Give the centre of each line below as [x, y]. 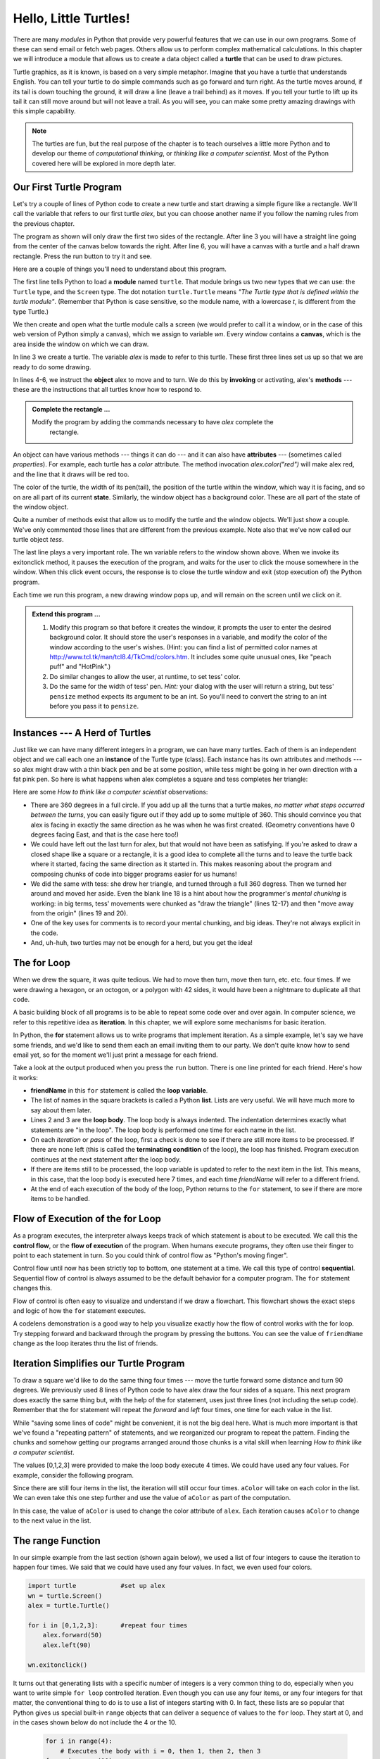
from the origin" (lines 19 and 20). [79, 913]
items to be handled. [61, 1199]
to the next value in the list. [52, 1520]
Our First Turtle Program [68, 187]
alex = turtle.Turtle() [69, 1606]
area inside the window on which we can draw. [81, 344]
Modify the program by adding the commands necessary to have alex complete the [153, 422]
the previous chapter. [44, 223]
